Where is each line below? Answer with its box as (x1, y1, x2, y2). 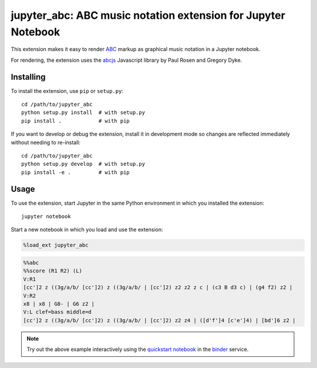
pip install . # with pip (21, 118, 130, 124)
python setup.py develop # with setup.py (21, 160, 146, 168)
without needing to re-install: (11, 139, 81, 146)
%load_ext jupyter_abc (23, 242, 89, 249)
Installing (11, 72, 46, 82)
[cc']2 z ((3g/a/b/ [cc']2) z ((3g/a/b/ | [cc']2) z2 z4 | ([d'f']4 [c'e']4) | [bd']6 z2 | (23, 317, 296, 323)
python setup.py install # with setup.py (21, 109, 146, 116)
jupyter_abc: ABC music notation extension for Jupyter (11, 9, 286, 22)
